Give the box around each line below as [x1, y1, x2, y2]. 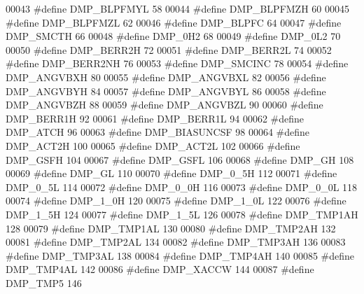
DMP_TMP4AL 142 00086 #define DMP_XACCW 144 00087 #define [6, 262, 314, 276]
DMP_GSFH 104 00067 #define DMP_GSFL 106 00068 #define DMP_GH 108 [6, 152, 354, 167]
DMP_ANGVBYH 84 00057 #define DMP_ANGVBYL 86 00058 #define [6, 83, 326, 98]
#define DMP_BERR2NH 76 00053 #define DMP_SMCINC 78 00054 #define [6, 56, 349, 71]
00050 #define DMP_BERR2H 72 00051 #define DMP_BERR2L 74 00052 [6, 42, 332, 57]
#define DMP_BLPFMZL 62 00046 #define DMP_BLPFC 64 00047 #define [6, 15, 342, 29]
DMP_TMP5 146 [6, 275, 82, 290]
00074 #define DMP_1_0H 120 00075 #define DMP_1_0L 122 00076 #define [6, 193, 346, 208]
